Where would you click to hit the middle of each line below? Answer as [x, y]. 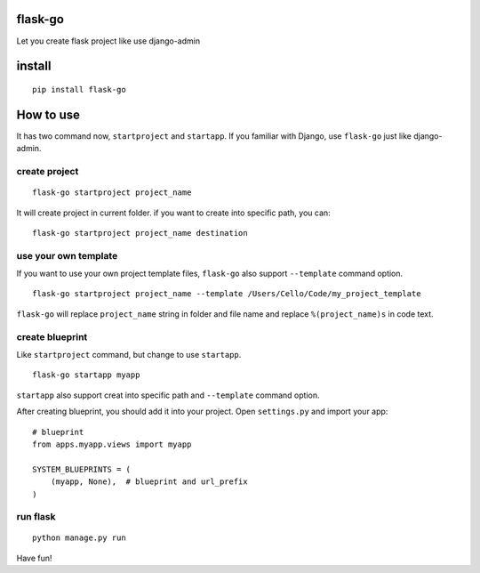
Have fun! [34, 558]
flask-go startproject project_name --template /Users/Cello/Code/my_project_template [227, 294]
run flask [36, 517]
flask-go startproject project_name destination [140, 233]
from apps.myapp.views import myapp [112, 444]
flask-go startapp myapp [86, 375]
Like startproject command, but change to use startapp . [129, 355]
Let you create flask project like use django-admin [108, 41]
